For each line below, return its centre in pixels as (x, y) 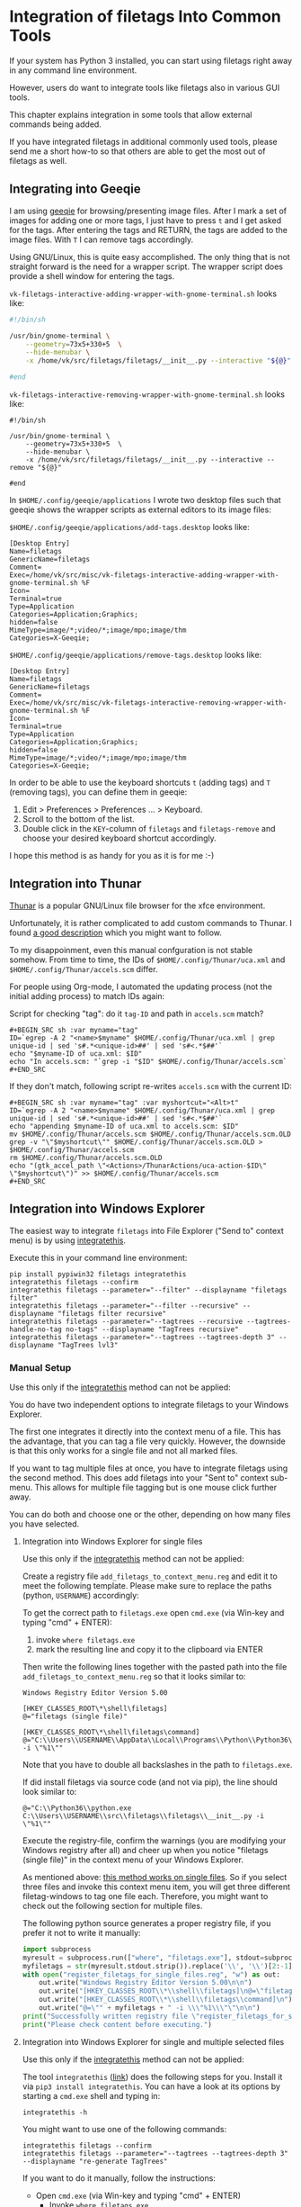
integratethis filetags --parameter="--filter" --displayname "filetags (148, 1290)
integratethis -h (55, 2112)
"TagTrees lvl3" (88, 1345)
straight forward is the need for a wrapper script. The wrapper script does (146, 266)
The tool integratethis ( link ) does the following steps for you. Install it (152, 2076)
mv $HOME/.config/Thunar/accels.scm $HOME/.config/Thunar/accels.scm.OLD (150, 1134)
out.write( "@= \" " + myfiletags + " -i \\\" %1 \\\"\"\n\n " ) (150, 2008)
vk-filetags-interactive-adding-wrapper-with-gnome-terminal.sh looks (143, 293)
